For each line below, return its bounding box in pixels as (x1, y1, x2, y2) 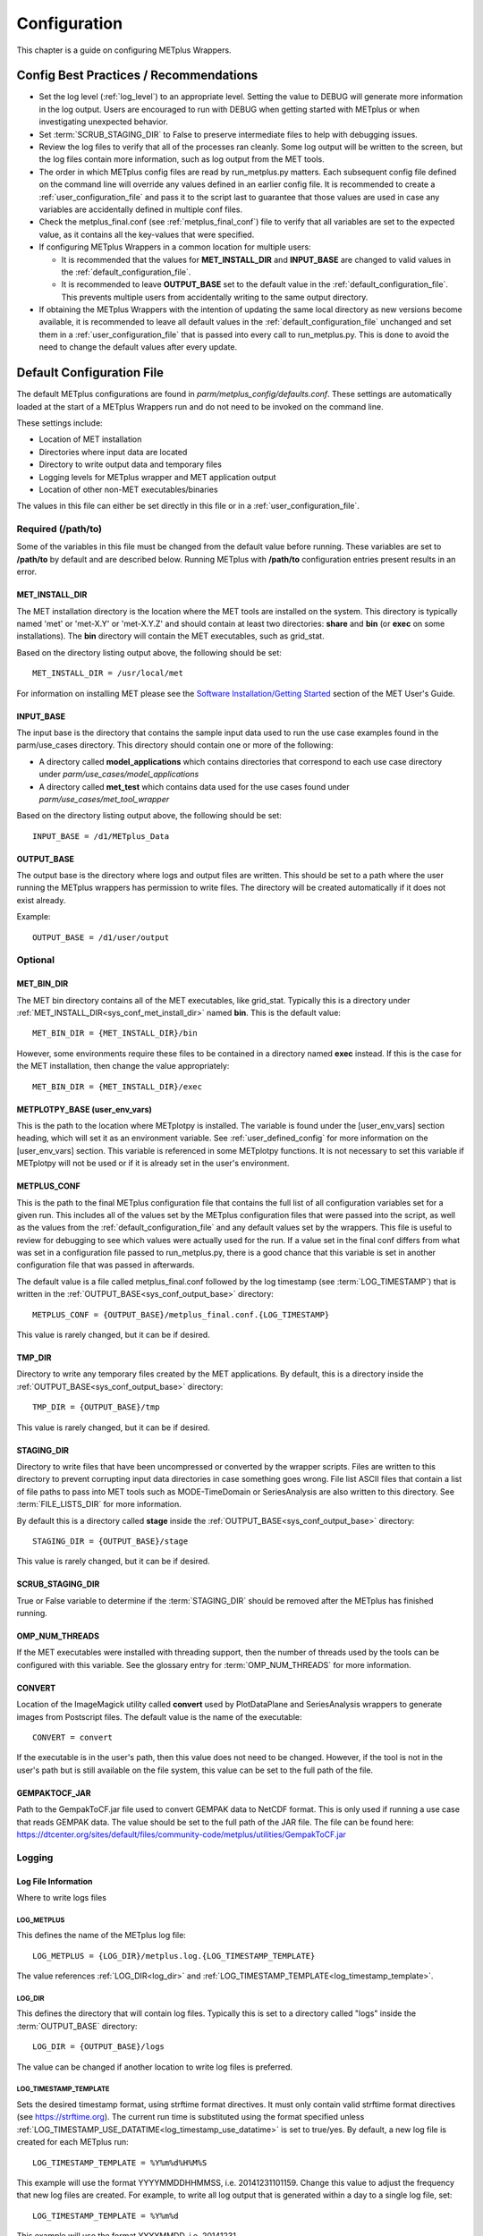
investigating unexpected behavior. (38, 116, 169, 127)
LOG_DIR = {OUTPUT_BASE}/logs (32, 2042, 165, 2052)
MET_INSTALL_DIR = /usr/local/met (32, 668, 183, 679)
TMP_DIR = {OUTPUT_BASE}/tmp (32, 1402, 160, 1412)
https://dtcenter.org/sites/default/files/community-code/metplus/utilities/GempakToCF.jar (16, 1829, 346, 1840)
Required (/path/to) (16, 523, 103, 536)
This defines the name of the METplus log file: (16, 1930, 187, 1941)
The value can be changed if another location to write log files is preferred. (16, 2062, 293, 2072)
